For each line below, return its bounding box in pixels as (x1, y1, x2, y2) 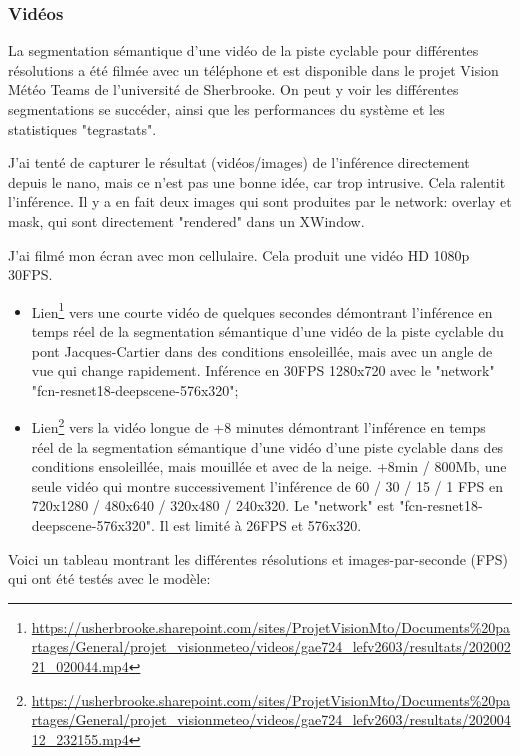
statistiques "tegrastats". (8, 118, 157, 139)
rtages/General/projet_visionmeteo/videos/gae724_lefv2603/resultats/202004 (31, 709, 511, 730)
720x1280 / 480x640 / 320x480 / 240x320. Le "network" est (31, 495, 395, 516)
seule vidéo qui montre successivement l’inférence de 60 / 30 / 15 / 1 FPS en (31, 475, 504, 496)
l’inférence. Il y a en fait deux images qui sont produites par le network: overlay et (8, 191, 512, 212)
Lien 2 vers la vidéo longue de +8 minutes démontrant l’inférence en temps (31, 414, 486, 438)
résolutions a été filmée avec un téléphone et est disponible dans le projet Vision (8, 59, 499, 80)
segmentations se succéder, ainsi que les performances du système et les (8, 99, 445, 119)
